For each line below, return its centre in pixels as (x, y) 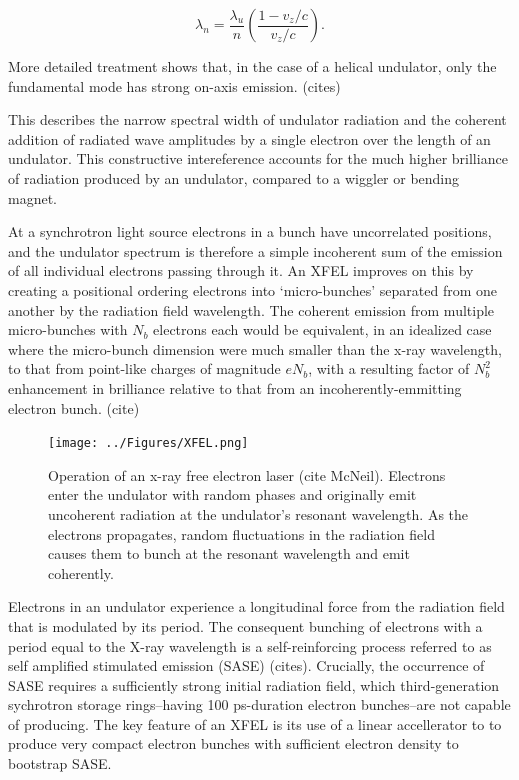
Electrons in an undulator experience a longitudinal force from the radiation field (256, 606)
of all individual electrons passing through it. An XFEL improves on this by (241, 270)
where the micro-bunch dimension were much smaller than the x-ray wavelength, (255, 348)
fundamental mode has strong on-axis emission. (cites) (174, 85)
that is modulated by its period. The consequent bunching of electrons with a (245, 625)
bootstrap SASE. (60, 763)
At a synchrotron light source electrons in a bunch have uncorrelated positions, (250, 231)
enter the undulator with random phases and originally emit (232, 494)
